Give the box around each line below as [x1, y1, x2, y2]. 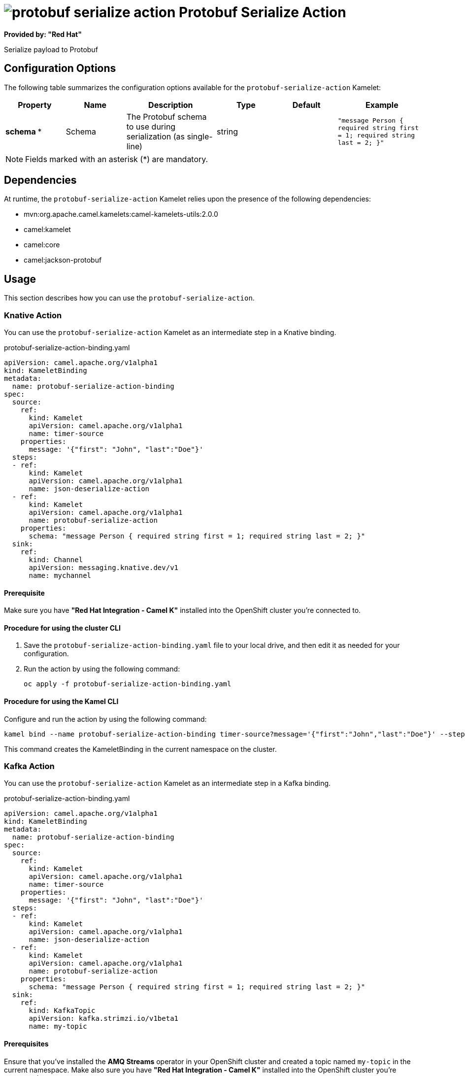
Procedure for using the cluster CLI [4, 623, 121, 632]
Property [18, 100, 52, 110]
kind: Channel [29, 556, 83, 564]
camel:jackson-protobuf [24, 256, 102, 265]
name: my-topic [29, 1022, 87, 1031]
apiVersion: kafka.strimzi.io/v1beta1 [29, 1014, 179, 1023]
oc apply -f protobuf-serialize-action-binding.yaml [24, 680, 232, 688]
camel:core [24, 240, 60, 249]
